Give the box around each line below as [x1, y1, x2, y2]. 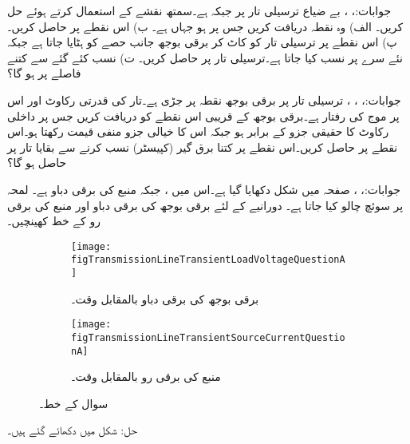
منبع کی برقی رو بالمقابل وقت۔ [71, 368, 221, 385]
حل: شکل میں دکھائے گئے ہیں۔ [7, 422, 138, 438]
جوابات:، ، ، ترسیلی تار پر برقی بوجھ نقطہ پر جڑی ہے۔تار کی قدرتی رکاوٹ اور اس [7, 91, 401, 108]
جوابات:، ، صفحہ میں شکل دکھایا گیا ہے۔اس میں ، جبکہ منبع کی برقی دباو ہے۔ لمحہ [7, 180, 400, 197]
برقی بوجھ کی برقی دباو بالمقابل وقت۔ [71, 290, 259, 307]
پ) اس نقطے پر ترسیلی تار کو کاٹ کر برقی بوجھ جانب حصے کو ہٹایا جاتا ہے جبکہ [7, 34, 397, 50]
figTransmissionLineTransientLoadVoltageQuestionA [71, 254, 345, 266]
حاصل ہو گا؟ [7, 154, 67, 171]
